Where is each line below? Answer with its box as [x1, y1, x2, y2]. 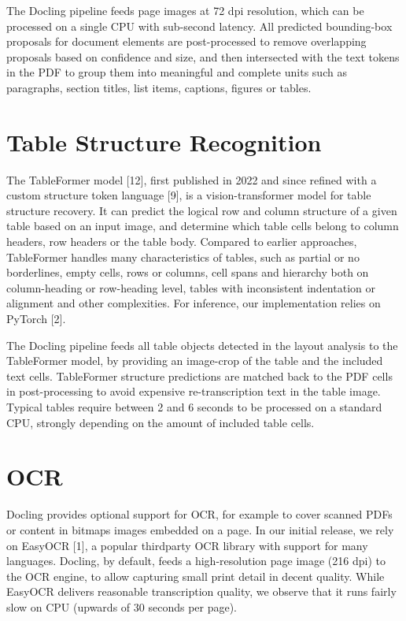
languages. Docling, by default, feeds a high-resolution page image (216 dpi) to [6, 552, 386, 569]
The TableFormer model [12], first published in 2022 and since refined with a [6, 171, 377, 188]
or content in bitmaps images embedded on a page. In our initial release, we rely [6, 521, 394, 537]
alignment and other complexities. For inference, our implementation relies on [6, 295, 381, 311]
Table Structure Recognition [6, 125, 322, 158]
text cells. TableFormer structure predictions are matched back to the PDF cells [6, 367, 393, 384]
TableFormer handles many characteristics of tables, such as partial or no [6, 248, 360, 265]
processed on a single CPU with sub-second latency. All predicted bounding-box [6, 17, 393, 34]
